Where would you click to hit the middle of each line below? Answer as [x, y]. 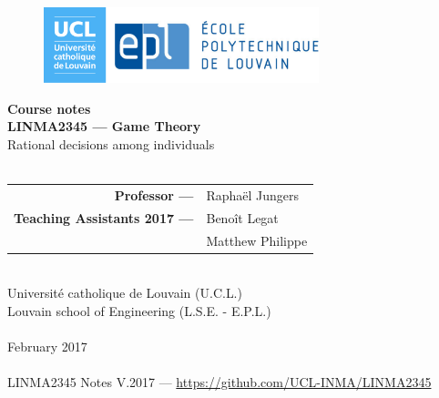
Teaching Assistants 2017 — [104, 217]
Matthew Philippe [257, 240]
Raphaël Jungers [253, 194]
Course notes [49, 108]
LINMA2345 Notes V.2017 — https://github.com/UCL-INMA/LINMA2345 [219, 382]
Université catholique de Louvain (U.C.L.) [125, 293]
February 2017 [47, 347]
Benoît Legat [242, 217]
